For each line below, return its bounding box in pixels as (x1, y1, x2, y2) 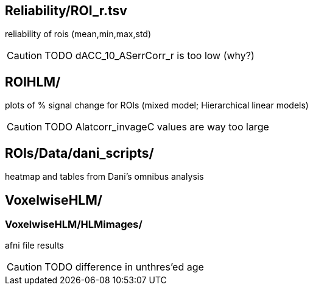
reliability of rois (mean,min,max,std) (5, 29, 152, 40)
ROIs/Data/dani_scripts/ (5, 145, 154, 161)
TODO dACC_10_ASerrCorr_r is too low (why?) (44, 49, 255, 62)
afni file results (5, 240, 65, 251)
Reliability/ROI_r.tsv (5, 3, 127, 18)
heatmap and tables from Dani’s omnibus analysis (5, 171, 204, 182)
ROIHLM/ (5, 74, 61, 90)
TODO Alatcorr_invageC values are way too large (44, 121, 269, 133)
